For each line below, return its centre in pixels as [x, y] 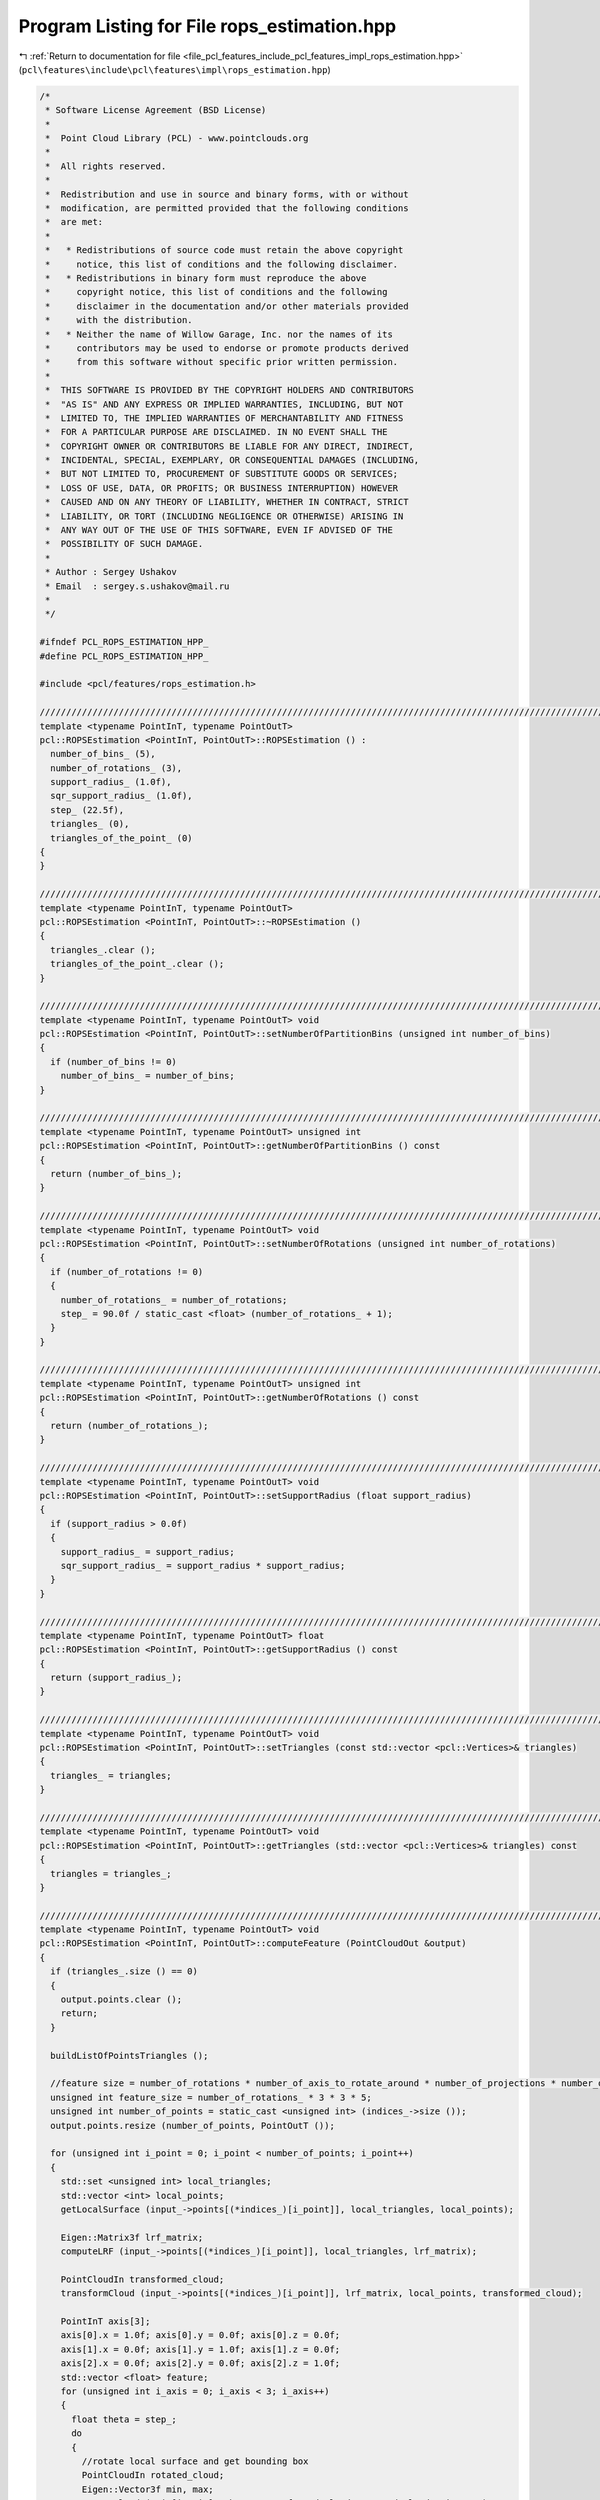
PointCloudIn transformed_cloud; [142, 2279]
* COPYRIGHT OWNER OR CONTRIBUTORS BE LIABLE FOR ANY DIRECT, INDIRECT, [230, 446]
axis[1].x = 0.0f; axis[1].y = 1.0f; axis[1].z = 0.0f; [200, 2349]
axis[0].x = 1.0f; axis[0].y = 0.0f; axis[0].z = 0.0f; [200, 2335]
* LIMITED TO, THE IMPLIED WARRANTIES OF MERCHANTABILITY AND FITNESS [224, 418]
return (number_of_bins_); [116, 1173]
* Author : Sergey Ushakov [111, 572]
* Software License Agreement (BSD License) [156, 110]
